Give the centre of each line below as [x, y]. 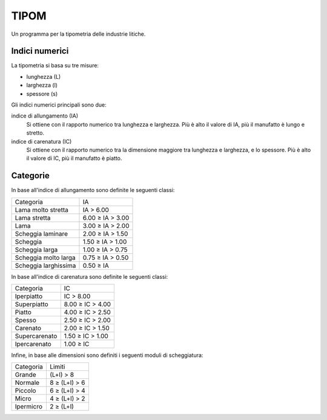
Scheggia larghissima [45, 265]
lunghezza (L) [44, 76]
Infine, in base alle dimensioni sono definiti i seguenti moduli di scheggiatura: [107, 355]
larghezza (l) [42, 85]
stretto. [35, 133]
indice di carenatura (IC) [41, 141]
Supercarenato [36, 336]
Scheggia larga [36, 250]
